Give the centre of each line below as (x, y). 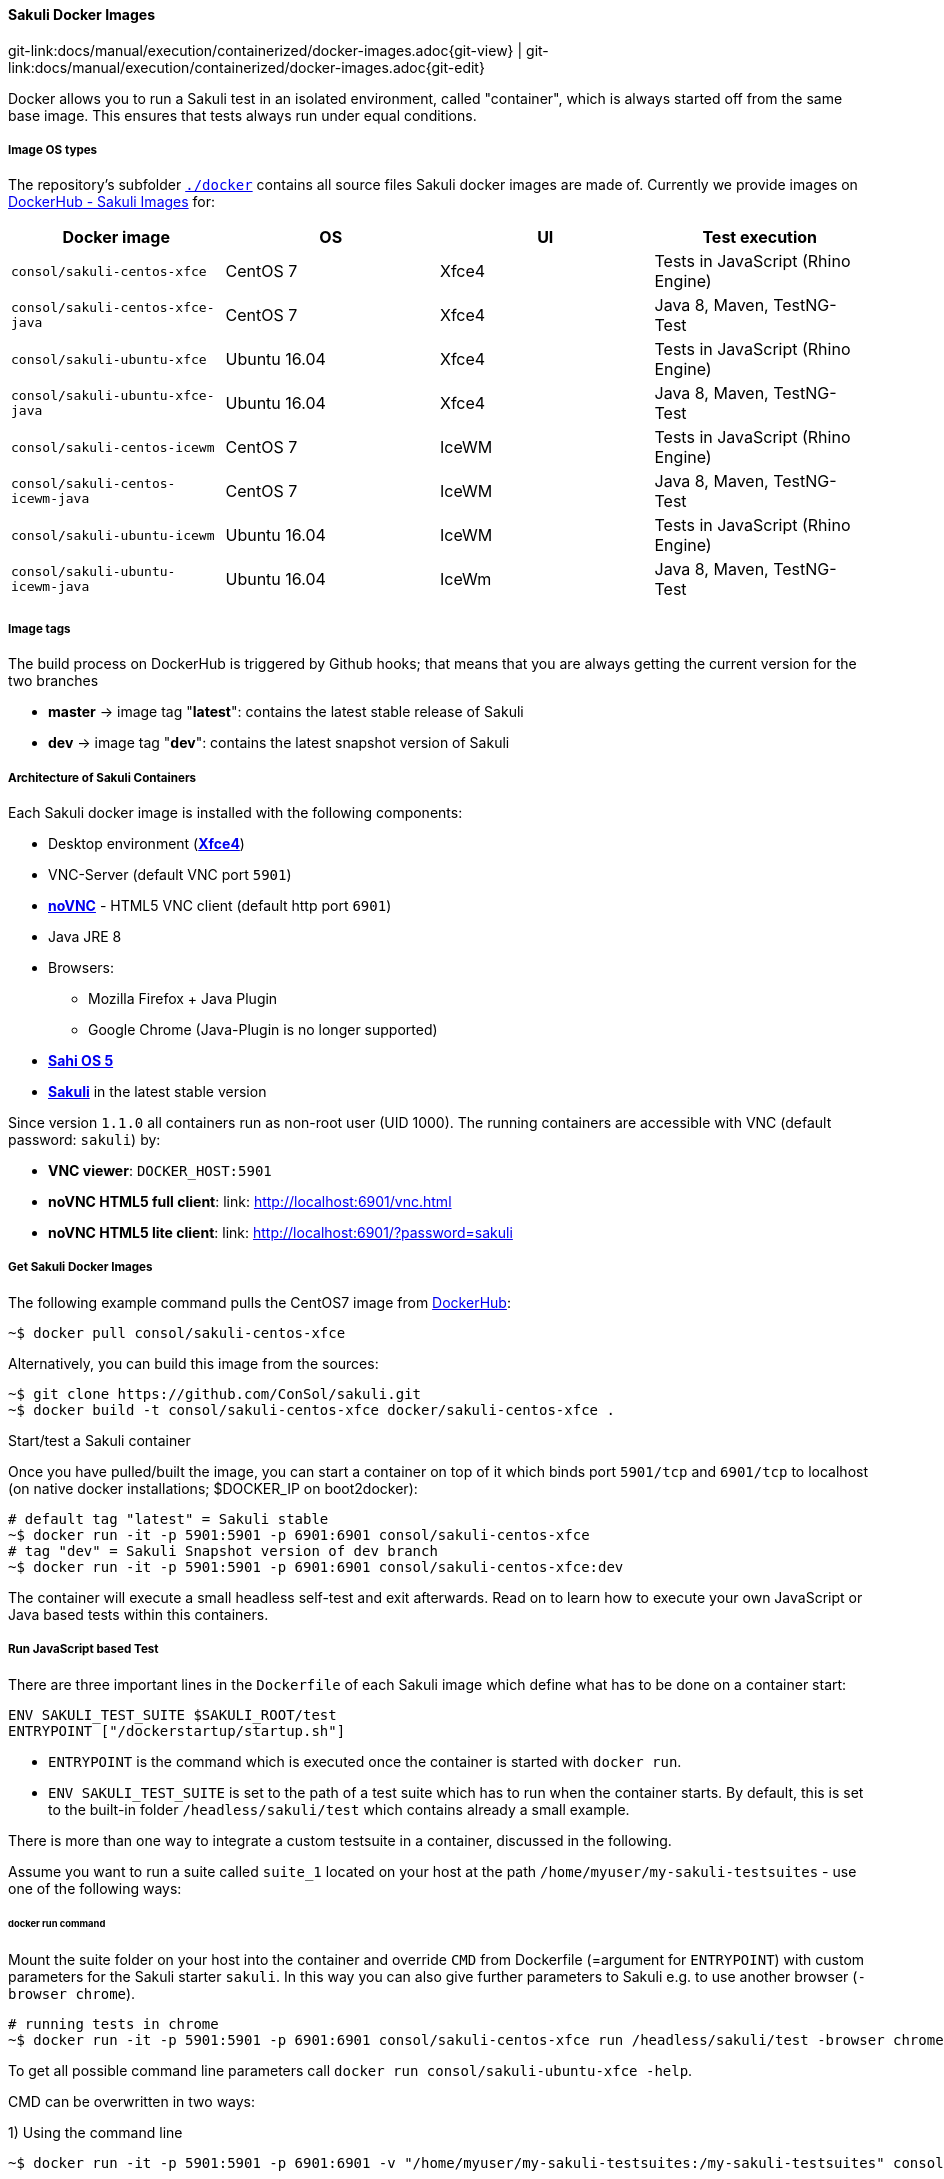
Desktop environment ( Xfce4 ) (146, 843)
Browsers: (81, 967)
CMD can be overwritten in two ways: (132, 2102)
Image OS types (53, 150)
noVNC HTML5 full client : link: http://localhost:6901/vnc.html (250, 1201)
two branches (53, 681)
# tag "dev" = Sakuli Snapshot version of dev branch (223, 1550)
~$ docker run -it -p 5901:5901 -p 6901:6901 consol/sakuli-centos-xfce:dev (316, 1566)
